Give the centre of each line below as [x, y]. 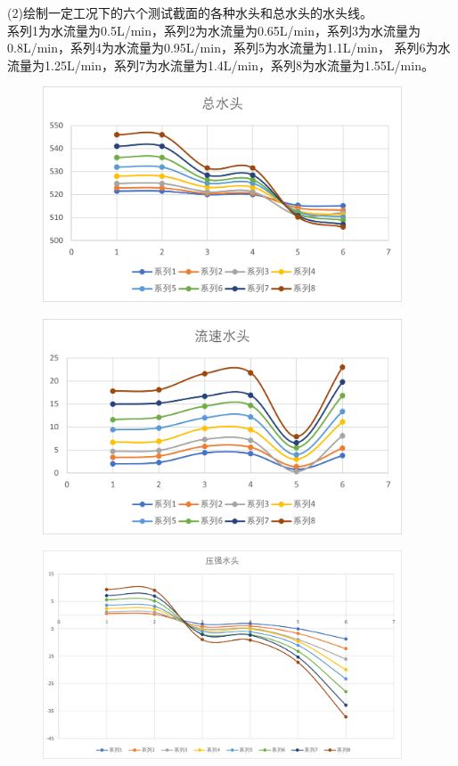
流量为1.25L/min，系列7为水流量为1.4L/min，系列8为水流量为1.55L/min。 [221, 65]
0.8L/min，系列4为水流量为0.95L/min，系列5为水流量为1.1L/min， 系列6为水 [229, 48]
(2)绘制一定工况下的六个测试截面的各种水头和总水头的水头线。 [190, 12]
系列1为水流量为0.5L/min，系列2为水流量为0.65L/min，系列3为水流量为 [214, 30]
